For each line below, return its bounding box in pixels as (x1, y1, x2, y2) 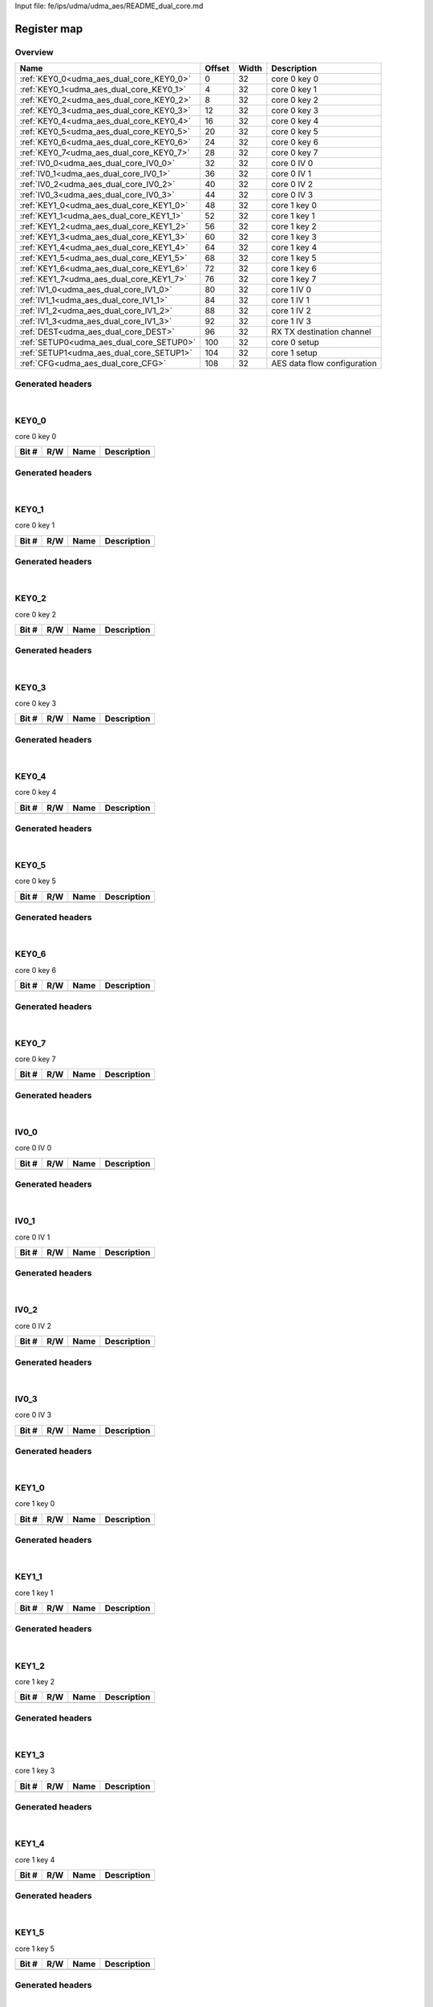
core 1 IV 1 (271, 295, 310, 306)
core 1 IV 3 (271, 316, 312, 327)
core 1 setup (271, 348, 318, 359)
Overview (14, 47, 54, 58)
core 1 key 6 (271, 263, 317, 275)
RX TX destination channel (271, 326, 372, 337)
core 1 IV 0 (271, 284, 312, 295)
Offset (204, 63, 230, 74)
